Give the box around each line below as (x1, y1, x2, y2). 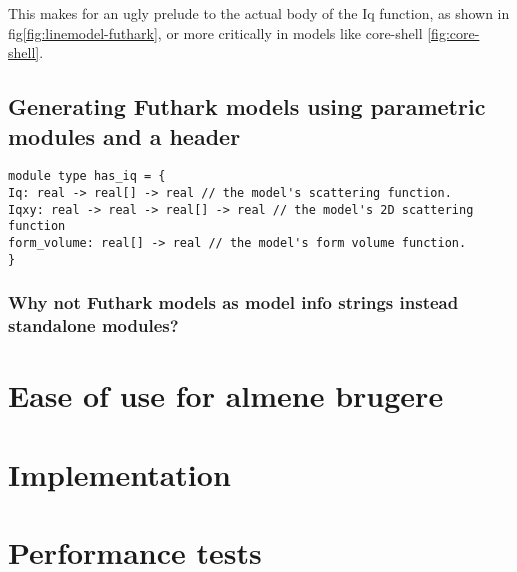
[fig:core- (427, 22, 480, 43)
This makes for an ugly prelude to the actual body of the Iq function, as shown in (8, 3, 510, 23)
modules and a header (8, 120, 241, 151)
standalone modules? (8, 313, 179, 338)
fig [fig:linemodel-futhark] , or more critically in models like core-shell (8, 22, 423, 43)
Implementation (8, 453, 231, 494)
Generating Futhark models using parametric (8, 91, 486, 122)
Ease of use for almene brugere (8, 375, 444, 416)
